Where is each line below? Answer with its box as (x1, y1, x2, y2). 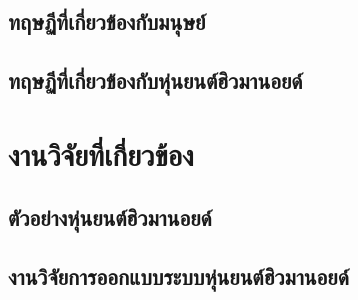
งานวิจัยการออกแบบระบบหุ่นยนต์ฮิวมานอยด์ (8, 261, 349, 292)
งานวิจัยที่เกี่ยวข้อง (8, 133, 194, 174)
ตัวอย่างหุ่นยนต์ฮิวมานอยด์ (8, 202, 212, 233)
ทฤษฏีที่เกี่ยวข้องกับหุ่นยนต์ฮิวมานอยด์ (8, 65, 303, 96)
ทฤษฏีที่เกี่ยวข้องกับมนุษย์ (8, 6, 206, 37)
